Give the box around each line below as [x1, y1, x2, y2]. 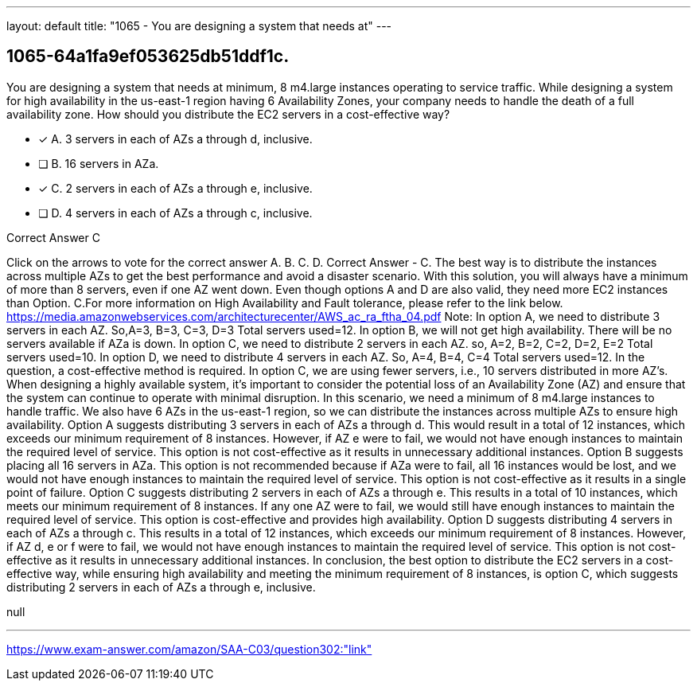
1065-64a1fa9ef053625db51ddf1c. [6, 46, 290, 67]
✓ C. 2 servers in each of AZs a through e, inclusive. [38, 181, 313, 195]
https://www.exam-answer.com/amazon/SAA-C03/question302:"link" [6, 642, 372, 656]
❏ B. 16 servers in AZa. [38, 156, 159, 170]
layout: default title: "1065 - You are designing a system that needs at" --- [6, 19, 392, 33]
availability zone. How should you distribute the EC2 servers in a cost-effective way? [6, 107, 450, 121]
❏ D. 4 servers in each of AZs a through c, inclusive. [38, 205, 313, 220]
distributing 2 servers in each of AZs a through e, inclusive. [6, 580, 316, 594]
